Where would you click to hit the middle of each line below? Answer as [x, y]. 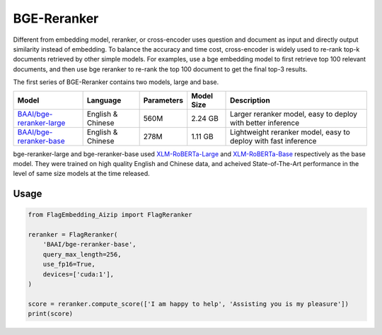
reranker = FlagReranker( [73, 235]
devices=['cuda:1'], [79, 274]
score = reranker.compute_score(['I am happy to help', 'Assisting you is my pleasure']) [189, 304]
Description [250, 100]
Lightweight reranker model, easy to [290, 132]
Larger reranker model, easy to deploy [294, 114]
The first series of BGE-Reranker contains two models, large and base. [116, 82]
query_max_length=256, [82, 254]
